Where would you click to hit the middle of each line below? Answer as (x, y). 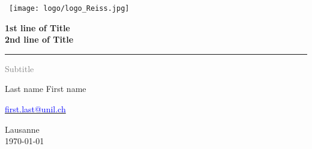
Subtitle (19, 68)
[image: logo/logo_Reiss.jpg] (69, 8)
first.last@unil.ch (35, 109)
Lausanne (22, 129)
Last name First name (46, 89)
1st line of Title (37, 27)
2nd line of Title (39, 39)
